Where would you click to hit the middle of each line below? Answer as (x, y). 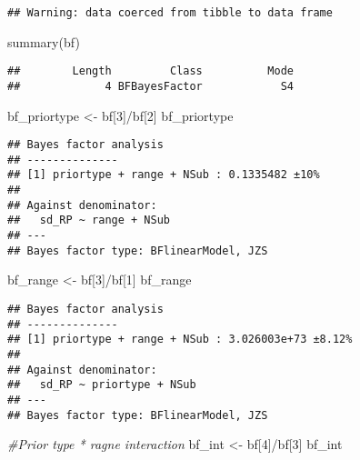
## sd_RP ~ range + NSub (89, 220)
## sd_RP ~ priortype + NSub (102, 385)
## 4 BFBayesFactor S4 (150, 86)
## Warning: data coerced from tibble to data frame (170, 13)
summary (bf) (44, 41)
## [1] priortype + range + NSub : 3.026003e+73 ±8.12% (180, 340)
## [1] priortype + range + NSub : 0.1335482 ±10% (164, 175)
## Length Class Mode (150, 71)
